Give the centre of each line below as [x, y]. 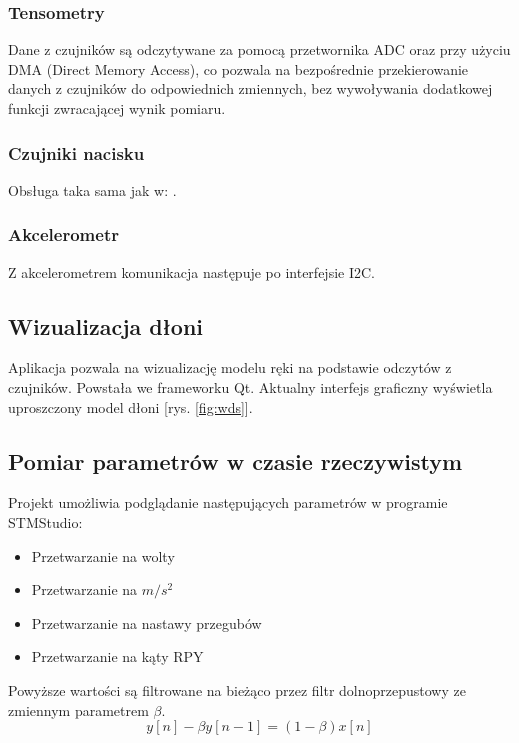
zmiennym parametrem [78, 709]
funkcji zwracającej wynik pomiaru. [117, 108]
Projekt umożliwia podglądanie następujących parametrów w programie [228, 502]
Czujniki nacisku [76, 152]
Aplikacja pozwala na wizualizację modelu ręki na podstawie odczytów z [230, 367]
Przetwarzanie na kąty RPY [117, 656]
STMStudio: [45, 522]
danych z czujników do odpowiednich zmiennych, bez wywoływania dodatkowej [250, 88]
